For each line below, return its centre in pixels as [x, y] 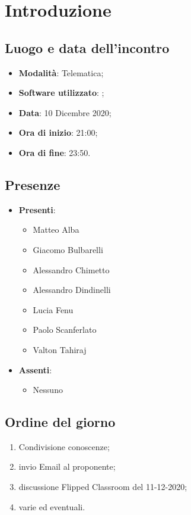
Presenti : [37, 209]
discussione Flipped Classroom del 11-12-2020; [103, 487]
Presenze [33, 184]
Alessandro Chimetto [71, 269]
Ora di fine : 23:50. [55, 152]
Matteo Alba [56, 230]
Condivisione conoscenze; [64, 446]
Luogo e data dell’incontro [87, 47]
